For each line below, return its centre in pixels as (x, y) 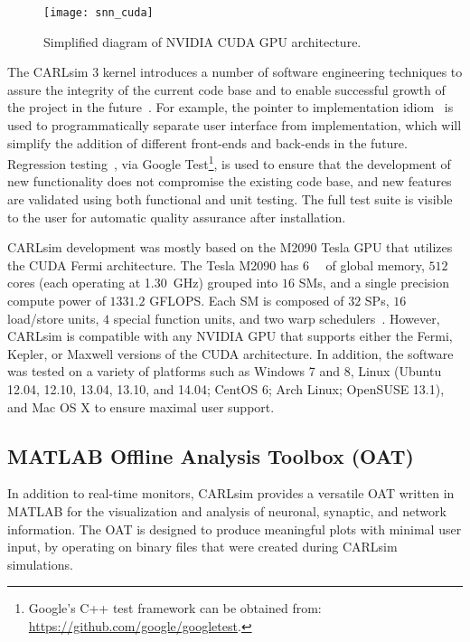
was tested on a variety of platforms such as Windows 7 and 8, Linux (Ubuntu (225, 371)
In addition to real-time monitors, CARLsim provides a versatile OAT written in (231, 493)
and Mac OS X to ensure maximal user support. (141, 406)
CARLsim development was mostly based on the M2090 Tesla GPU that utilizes (230, 247)
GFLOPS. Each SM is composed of (247, 301)
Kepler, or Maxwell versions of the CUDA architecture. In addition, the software (230, 353)
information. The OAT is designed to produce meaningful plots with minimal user (235, 529)
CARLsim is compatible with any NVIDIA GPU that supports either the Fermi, (230, 336)
